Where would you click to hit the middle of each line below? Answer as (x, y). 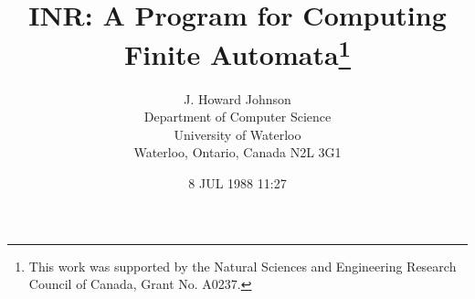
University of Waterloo (237, 134)
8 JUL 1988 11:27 (237, 183)
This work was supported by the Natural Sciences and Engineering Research (243, 266)
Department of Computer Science (237, 117)
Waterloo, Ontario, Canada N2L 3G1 (237, 152)
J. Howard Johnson (237, 98)
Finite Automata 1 (237, 53)
